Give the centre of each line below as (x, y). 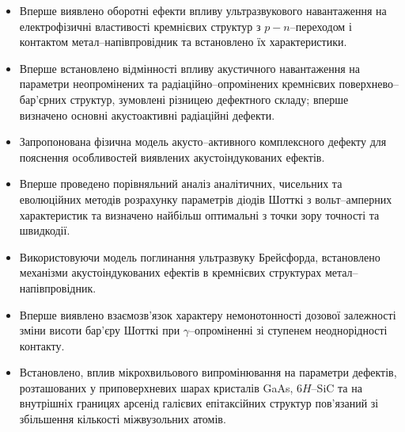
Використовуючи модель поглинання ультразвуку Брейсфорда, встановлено (200, 256)
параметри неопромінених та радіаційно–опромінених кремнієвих (177, 84)
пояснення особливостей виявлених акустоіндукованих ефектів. (172, 157)
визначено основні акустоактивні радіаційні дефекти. (147, 115)
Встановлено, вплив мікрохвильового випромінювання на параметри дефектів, (208, 372)
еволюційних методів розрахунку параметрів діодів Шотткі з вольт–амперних (206, 199)
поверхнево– (369, 84)
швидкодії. (45, 230)
